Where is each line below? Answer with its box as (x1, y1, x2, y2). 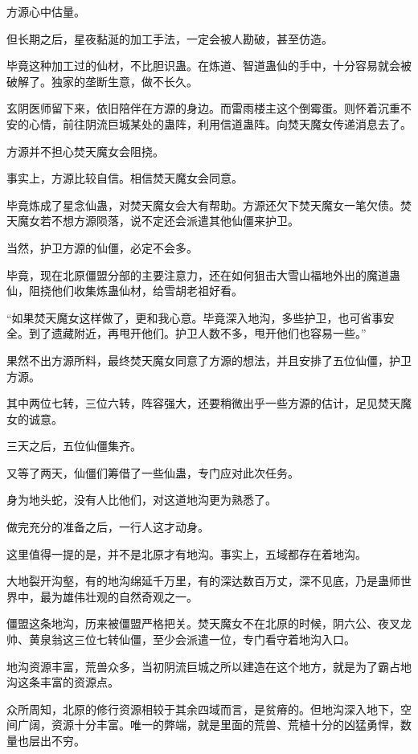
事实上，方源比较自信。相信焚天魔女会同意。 (6, 170, 243, 186)
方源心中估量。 (6, 3, 85, 19)
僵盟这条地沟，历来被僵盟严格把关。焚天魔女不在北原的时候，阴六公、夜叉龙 (6, 615, 412, 632)
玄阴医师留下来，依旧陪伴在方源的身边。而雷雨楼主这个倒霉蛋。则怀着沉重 (6, 100, 400, 117)
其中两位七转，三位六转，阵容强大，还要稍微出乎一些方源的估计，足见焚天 (6, 395, 400, 412)
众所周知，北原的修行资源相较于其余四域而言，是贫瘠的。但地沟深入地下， (6, 700, 400, 717)
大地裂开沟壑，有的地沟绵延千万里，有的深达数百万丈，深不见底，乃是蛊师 (6, 572, 400, 589)
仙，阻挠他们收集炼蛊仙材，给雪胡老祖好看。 (6, 282, 243, 299)
